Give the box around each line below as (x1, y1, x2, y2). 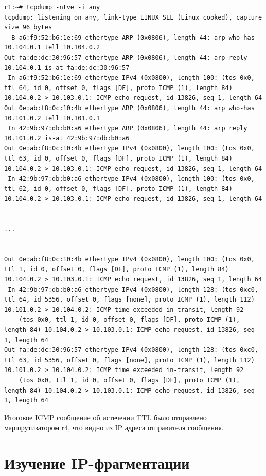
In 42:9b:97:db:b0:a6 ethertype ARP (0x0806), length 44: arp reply (8, 125, 247, 132)
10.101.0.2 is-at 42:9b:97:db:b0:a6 (4, 134, 130, 142)
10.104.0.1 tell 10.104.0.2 (4, 44, 100, 51)
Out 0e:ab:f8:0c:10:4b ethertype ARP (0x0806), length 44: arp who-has (4, 104, 255, 112)
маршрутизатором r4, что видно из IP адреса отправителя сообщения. (4, 422, 224, 433)
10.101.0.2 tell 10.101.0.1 (4, 114, 100, 122)
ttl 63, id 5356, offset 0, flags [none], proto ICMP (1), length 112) (4, 356, 255, 364)
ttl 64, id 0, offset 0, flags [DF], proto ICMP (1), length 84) (4, 84, 233, 92)
